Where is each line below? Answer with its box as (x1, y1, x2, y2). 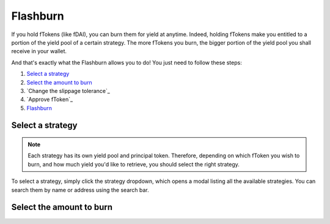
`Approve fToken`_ (26, 95, 73, 103)
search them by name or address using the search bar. (11, 186, 149, 193)
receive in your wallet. (11, 48, 67, 55)
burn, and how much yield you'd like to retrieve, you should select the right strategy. (28, 160, 240, 168)
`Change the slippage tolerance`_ (26, 87, 110, 94)
